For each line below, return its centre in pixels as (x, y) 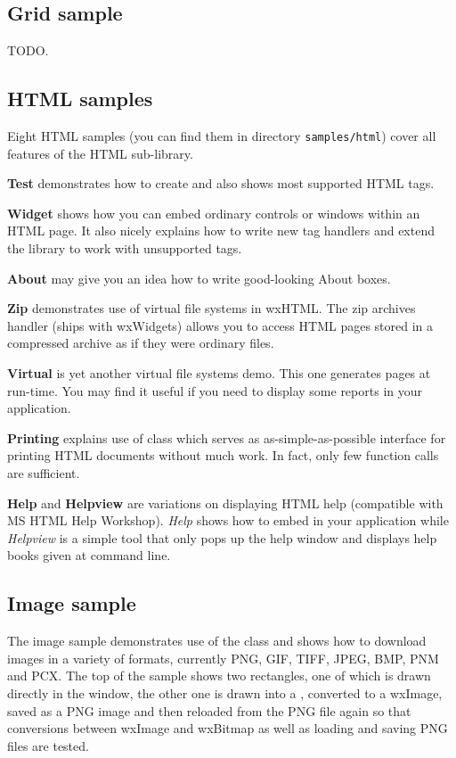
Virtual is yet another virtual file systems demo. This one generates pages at (219, 373)
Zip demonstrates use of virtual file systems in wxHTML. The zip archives (212, 308)
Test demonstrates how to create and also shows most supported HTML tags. (221, 183)
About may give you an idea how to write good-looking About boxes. (199, 278)
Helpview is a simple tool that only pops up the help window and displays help (222, 537)
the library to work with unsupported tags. (125, 248)
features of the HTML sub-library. (100, 153)
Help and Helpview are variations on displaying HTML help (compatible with (225, 503)
